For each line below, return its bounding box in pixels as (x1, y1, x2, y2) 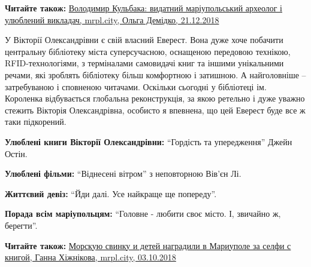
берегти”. (5, 219, 38, 231)
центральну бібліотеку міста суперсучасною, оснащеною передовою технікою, (5, 45, 291, 57)
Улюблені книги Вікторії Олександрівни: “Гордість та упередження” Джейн (5, 135, 292, 148)
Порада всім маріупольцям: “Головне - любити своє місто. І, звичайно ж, (5, 207, 281, 220)
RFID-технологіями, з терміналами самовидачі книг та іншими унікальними (5, 57, 284, 69)
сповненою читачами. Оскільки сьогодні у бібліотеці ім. (62, 80, 267, 93)
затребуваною (5, 80, 55, 93)
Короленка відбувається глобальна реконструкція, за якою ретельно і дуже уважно (5, 92, 305, 105)
